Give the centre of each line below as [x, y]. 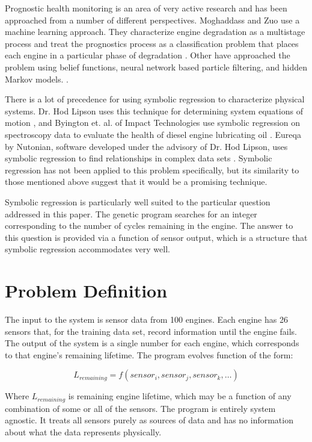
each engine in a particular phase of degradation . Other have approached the [148, 55]
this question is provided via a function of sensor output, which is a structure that [156, 237]
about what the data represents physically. [83, 432]
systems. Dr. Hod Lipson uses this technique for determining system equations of [154, 110]
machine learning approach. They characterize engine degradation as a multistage [155, 32]
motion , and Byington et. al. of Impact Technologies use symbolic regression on [153, 123]
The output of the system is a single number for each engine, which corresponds [152, 343]
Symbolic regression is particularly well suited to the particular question [138, 201]
